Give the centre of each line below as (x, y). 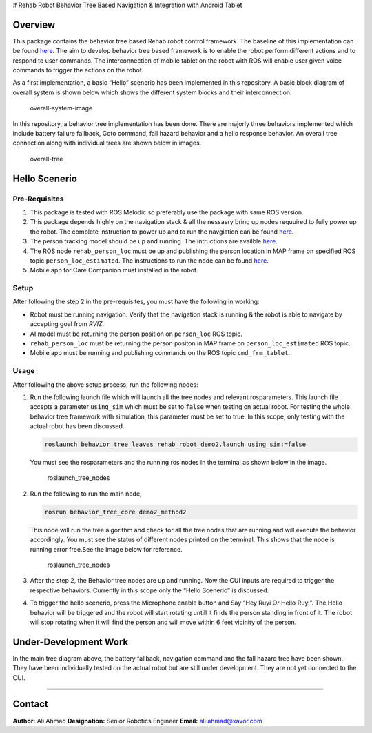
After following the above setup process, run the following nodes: (106, 384)
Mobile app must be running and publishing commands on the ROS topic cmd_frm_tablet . (160, 353)
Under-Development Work (71, 642)
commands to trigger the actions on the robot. (78, 70)
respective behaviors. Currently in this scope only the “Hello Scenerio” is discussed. (149, 590)
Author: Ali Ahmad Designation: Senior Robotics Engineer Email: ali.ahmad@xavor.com (137, 721)
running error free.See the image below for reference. (106, 549)
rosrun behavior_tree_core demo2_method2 (115, 512)
